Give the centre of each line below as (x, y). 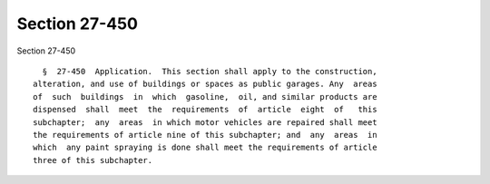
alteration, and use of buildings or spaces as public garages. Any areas (205, 84)
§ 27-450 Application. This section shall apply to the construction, (210, 71)
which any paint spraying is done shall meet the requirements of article (205, 148)
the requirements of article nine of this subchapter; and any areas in (205, 135)
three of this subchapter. (93, 160)
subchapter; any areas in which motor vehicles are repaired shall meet (205, 122)
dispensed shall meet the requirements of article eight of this (205, 110)
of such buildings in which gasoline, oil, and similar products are (205, 97)
